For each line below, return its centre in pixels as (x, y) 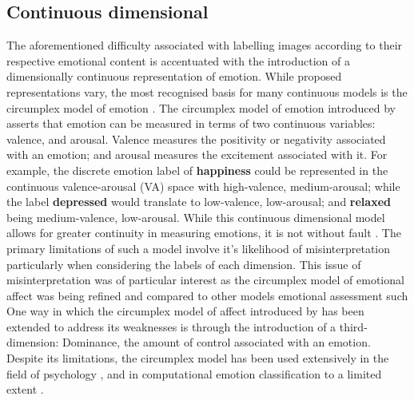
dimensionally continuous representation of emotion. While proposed (174, 76)
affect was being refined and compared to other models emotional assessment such (207, 295)
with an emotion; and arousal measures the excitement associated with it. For (197, 154)
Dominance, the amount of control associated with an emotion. (217, 342)
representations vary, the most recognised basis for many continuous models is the (207, 91)
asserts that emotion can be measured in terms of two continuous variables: (191, 123)
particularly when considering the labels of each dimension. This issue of (184, 264)
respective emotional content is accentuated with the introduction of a (178, 60)
